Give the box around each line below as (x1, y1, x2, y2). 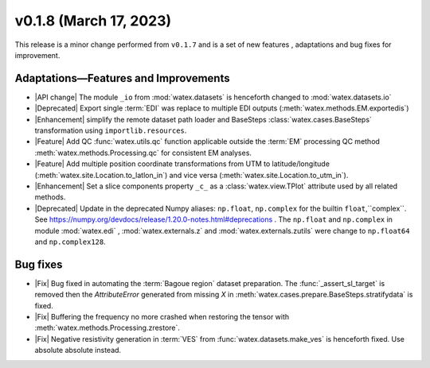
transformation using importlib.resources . (34, 126, 187, 135)
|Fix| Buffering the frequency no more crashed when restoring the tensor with (34, 312, 290, 321)
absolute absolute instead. (34, 346, 122, 355)
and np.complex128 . (34, 237, 107, 246)
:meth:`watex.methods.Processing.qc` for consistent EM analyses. (34, 148, 252, 157)
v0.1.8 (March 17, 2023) (14, 12, 172, 29)
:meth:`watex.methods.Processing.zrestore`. (34, 323, 181, 333)
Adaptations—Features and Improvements (14, 72, 230, 85)
